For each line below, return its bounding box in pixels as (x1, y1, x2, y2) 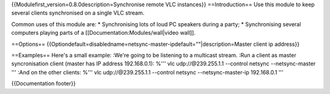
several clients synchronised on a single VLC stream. (11, 9, 145, 16)
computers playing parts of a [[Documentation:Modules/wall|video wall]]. (11, 29, 196, 37)
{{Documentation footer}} (11, 80, 76, 87)
